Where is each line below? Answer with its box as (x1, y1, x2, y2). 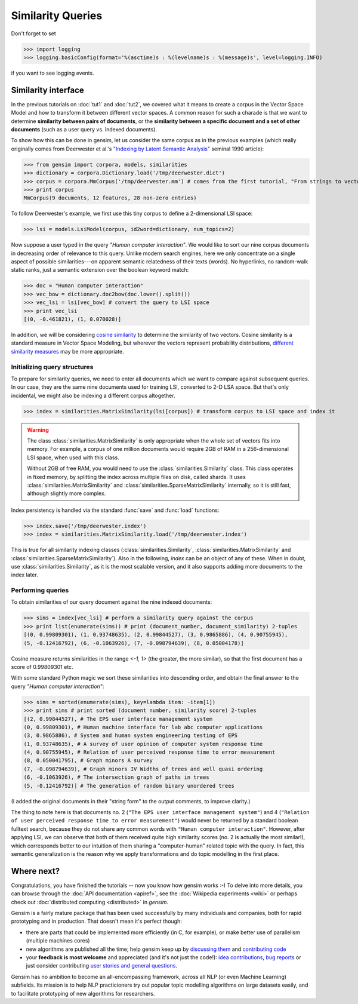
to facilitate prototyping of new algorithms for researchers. (11, 990, 155, 997)
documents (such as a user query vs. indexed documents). (11, 125, 158, 133)
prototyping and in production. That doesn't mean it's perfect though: (11, 917, 182, 925)
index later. (11, 571, 38, 579)
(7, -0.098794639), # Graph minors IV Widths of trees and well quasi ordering (23, 765, 263, 772)
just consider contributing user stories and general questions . (26, 962, 177, 969)
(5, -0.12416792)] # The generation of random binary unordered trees (23, 782, 235, 789)
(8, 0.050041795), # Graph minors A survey (23, 757, 153, 764)
